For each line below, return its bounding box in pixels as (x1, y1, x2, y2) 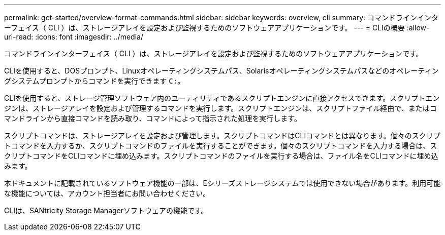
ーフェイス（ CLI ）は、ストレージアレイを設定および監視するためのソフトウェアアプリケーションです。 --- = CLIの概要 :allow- (4, 23, 430, 32)
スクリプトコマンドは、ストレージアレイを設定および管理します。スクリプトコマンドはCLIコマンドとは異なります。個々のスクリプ (4, 131, 440, 140)
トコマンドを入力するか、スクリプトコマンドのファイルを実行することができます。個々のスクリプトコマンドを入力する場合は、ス (4, 141, 437, 150)
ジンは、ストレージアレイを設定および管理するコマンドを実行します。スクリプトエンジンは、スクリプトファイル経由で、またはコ (4, 104, 437, 112)
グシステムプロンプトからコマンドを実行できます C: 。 (4, 76, 185, 85)
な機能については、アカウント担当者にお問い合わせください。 (4, 189, 210, 198)
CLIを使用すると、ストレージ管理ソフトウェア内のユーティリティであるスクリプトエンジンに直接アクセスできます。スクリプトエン (4, 94, 440, 102)
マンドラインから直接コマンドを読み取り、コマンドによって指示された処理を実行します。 (4, 114, 301, 123)
